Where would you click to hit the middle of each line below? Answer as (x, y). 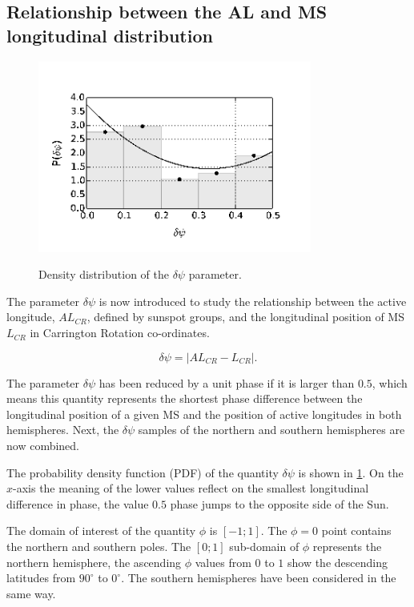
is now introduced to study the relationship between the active (253, 301)
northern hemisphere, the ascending (94, 562)
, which (390, 382)
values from (223, 562)
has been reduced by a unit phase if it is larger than (227, 382)
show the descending (337, 562)
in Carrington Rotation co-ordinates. (120, 333)
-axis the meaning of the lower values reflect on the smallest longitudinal (191, 488)
